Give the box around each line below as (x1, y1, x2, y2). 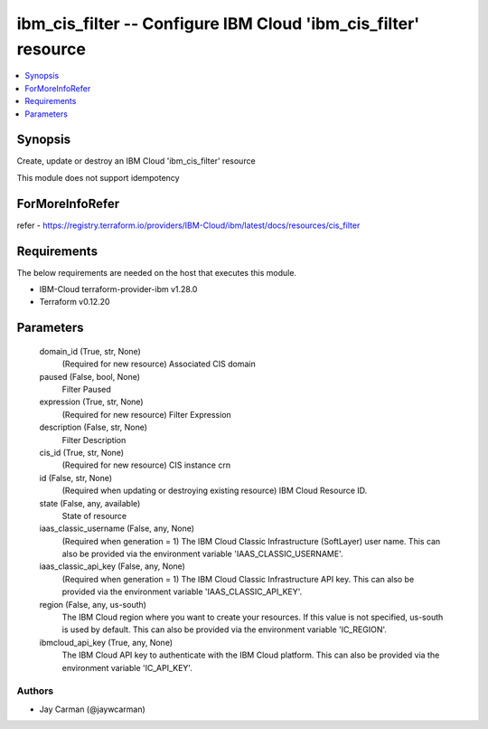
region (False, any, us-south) (39, 599, 146, 610)
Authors (16, 685, 54, 697)
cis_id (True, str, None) (39, 447, 125, 458)
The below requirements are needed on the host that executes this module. (16, 267, 297, 278)
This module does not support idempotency (16, 172, 180, 183)
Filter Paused (61, 383, 112, 394)
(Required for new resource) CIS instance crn (61, 459, 230, 470)
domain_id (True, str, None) (39, 346, 142, 356)
